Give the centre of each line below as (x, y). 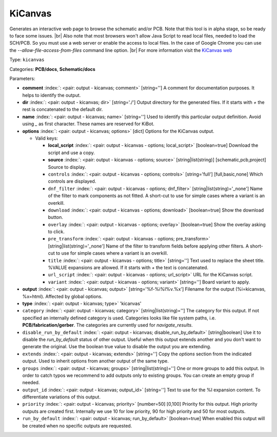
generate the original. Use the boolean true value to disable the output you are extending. (117, 347)
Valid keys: (47, 138)
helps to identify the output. (52, 95)
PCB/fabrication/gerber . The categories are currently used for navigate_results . (107, 325)
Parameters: (22, 78)
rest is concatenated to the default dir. (63, 109)
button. (56, 217)
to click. (56, 232)
